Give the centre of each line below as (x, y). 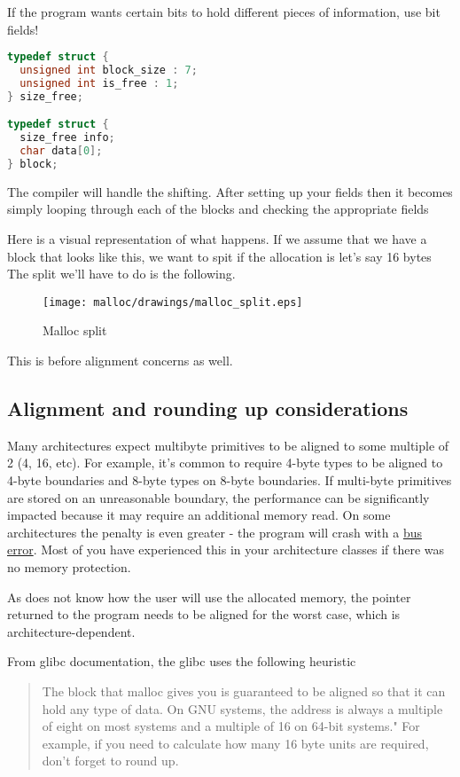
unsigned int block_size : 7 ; (109, 71)
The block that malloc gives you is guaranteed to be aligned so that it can (244, 691)
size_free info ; (67, 138)
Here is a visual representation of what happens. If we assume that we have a (217, 239)
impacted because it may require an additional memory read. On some (199, 515)
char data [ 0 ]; (61, 151)
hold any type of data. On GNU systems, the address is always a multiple (242, 708)
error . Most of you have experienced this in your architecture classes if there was (226, 549)
